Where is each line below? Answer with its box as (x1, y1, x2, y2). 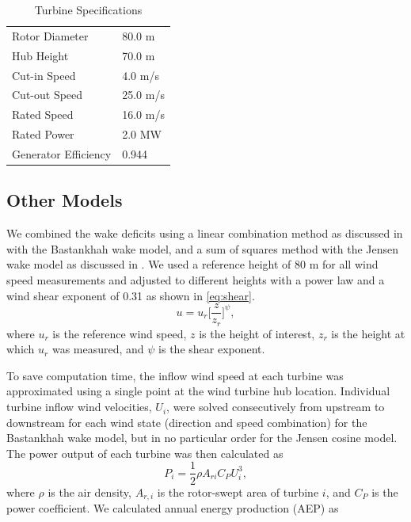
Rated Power (12, 126, 74, 143)
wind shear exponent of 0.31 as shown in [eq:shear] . (6, 287, 255, 303)
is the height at (331, 325, 405, 341)
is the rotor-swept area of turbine (157, 483, 319, 500)
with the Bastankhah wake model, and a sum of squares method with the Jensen (6, 240, 399, 257)
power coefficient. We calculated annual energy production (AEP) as (6, 499, 339, 516)
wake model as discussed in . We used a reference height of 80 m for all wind (6, 256, 379, 272)
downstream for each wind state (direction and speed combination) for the (6, 413, 367, 430)
